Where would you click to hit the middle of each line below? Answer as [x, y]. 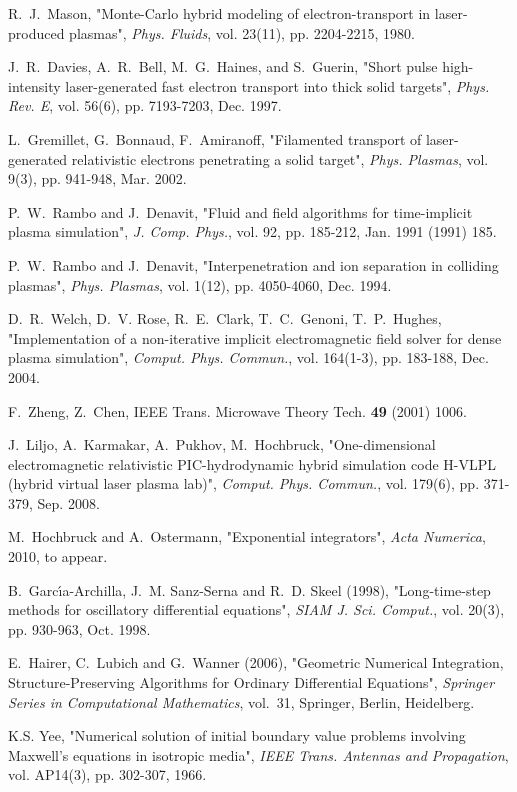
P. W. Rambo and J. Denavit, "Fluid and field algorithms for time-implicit [240, 211]
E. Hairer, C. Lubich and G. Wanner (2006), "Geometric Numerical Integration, [256, 662]
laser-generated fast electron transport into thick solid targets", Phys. [277, 85]
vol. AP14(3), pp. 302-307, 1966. [107, 774]
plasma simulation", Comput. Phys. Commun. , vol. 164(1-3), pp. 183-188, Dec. [248, 357]
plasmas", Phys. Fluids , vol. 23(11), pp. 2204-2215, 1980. [242, 32]
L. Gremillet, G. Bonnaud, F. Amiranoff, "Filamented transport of [215, 138]
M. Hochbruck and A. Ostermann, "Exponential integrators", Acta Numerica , [247, 536]
